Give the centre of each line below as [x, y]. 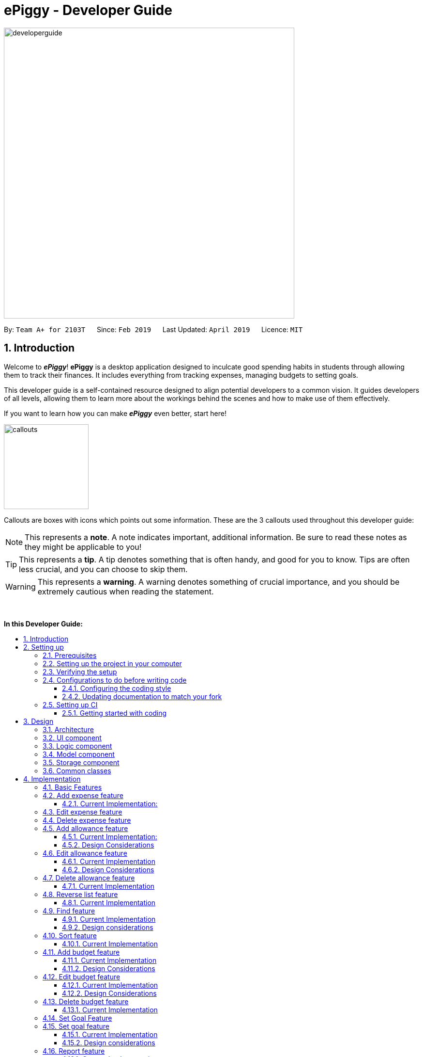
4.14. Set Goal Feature [77, 1018]
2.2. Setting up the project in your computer [112, 663]
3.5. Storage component [81, 762]
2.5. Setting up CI [70, 705]
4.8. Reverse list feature [80, 894]
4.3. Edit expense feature [83, 812]
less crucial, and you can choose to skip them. [103, 569]
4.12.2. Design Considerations [109, 993]
